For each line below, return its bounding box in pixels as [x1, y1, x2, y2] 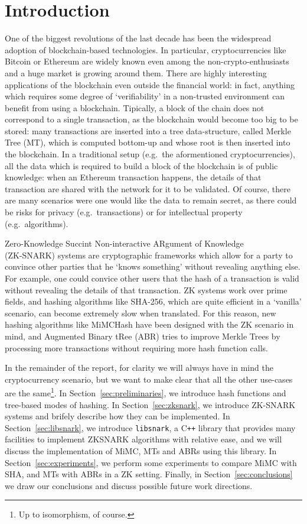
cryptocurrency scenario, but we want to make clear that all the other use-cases [5, 373, 293, 385]
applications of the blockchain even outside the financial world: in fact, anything [5, 78, 295, 90]
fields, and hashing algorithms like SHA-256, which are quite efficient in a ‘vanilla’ [5, 295, 302, 308]
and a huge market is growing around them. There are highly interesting [5, 66, 267, 79]
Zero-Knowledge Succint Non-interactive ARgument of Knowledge [5, 237, 244, 250]
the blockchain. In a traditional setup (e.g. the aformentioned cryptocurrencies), [5, 148, 295, 160]
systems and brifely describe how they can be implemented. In [5, 410, 230, 422]
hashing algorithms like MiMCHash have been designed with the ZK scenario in [5, 318, 294, 331]
